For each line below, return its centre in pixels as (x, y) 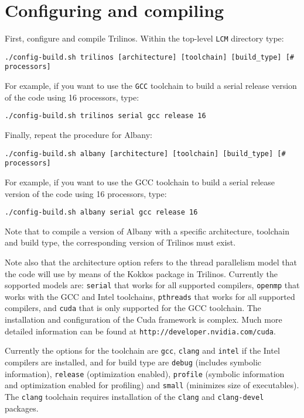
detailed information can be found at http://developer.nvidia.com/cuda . (140, 331)
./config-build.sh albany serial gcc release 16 (101, 213)
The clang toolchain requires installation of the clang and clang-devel (134, 396)
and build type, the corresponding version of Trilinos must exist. (120, 242)
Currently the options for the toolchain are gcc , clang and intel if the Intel (142, 350)
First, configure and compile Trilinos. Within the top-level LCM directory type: (144, 38)
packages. (22, 408)
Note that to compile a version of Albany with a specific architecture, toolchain (147, 231)
